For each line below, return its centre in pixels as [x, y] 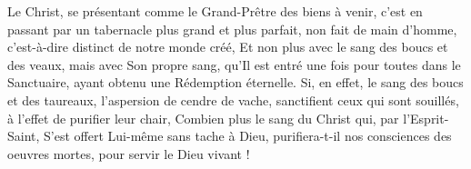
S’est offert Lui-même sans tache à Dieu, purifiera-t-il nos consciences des [248, 136]
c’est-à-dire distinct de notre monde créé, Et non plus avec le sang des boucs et [228, 47]
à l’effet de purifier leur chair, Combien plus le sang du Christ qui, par [203, 118]
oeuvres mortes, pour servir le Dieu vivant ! [129, 153]
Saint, [24, 136]
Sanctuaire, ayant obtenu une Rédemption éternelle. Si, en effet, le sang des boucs [235, 82]
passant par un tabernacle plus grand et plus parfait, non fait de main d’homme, [232, 29]
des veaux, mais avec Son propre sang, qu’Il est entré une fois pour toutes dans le [234, 64]
